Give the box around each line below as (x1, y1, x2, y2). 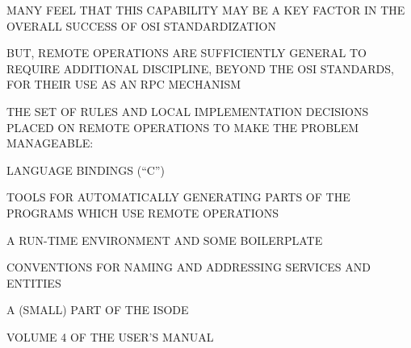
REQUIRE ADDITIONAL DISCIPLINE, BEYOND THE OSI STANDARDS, (6, 60, 394, 77)
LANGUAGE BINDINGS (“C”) (6, 161, 165, 178)
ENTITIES (6, 274, 61, 291)
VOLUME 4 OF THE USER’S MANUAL (6, 328, 214, 345)
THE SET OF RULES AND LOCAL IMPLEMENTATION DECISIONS (6, 102, 369, 119)
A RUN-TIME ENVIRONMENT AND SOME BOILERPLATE (6, 231, 323, 248)
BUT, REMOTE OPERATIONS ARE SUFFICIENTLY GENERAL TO (6, 44, 367, 61)
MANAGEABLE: (6, 135, 94, 151)
